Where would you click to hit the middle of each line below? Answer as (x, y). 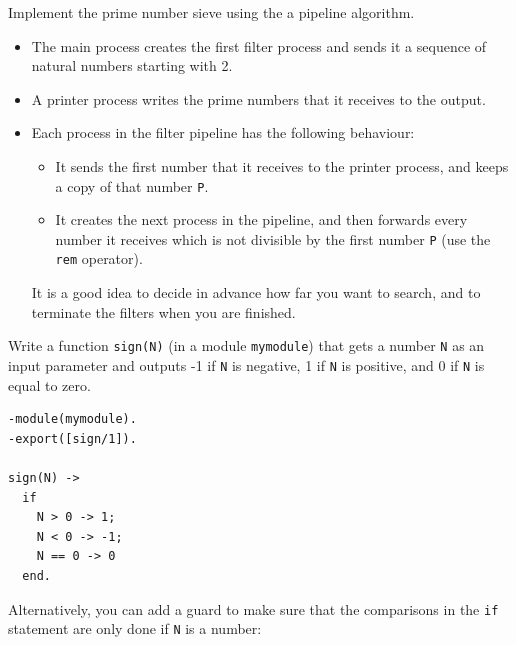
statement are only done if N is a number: (135, 628)
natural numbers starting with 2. (132, 65)
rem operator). (99, 258)
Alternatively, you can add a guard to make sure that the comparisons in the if (253, 608)
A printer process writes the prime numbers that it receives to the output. (258, 98)
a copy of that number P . (132, 185)
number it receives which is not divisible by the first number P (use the (273, 238)
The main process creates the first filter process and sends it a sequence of (259, 45)
